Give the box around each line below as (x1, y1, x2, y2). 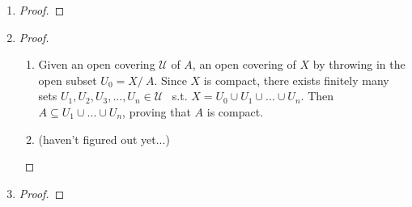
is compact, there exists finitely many (203, 71, 389, 88)
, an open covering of (192, 56, 296, 73)
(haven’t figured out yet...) (38, 130, 170, 147)
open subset (38, 71, 97, 88)
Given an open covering (38, 56, 155, 73)
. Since (154, 71, 187, 88)
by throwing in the (312, 56, 406, 73)
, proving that (122, 103, 191, 120)
